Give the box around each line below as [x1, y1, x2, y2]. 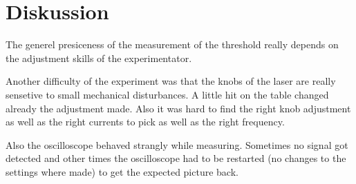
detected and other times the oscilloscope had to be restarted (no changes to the [6, 151, 346, 165]
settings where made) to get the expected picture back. [6, 164, 238, 178]
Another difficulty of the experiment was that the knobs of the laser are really [6, 74, 336, 88]
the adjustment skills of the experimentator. [6, 50, 192, 65]
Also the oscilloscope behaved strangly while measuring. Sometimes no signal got [6, 137, 348, 152]
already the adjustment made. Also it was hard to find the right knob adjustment [6, 101, 351, 115]
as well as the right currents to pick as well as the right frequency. [6, 114, 285, 129]
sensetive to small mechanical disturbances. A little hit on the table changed [6, 87, 329, 101]
